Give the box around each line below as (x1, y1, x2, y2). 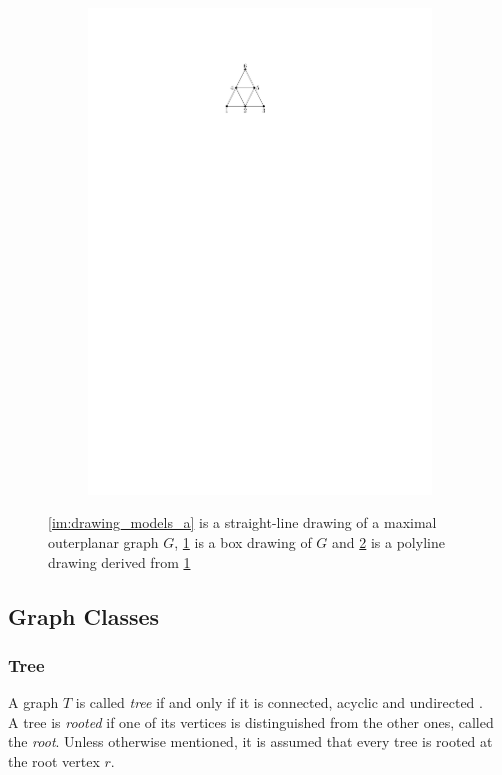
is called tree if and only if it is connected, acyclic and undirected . (75, 692, 483, 713)
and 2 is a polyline (332, 531, 445, 552)
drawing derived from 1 (48, 551, 191, 572)
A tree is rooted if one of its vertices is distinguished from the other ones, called (8, 711, 494, 732)
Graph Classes (8, 600, 160, 631)
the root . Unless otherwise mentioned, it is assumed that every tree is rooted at (8, 731, 493, 752)
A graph (8, 692, 59, 713)
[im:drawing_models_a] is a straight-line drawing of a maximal (48, 512, 437, 533)
